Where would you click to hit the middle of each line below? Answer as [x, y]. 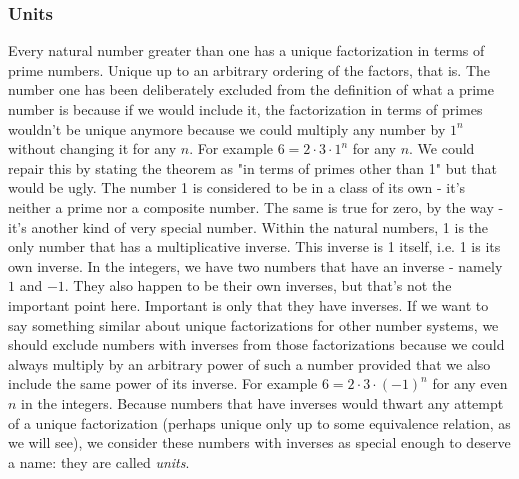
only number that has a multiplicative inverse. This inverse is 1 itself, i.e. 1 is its [254, 246]
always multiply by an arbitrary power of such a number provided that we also [249, 363]
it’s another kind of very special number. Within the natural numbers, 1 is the [248, 226]
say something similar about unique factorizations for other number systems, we [253, 324]
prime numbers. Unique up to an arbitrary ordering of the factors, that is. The [249, 69]
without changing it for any [92, 148]
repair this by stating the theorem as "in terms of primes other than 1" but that [253, 167]
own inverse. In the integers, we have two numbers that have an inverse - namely [255, 265]
